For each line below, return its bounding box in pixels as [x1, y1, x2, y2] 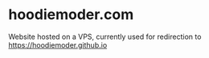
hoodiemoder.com [8, 6, 134, 24]
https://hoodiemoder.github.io [8, 40, 108, 49]
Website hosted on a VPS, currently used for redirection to [8, 32, 202, 41]
